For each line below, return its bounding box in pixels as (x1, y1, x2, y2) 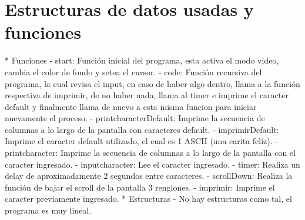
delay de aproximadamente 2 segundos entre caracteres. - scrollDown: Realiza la (5, 169, 293, 182)
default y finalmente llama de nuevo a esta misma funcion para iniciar (5, 100, 257, 112)
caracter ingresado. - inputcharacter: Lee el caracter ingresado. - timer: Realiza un (5, 158, 300, 170)
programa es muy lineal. (5, 204, 92, 216)
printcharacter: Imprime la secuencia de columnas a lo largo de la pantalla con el (5, 146, 296, 159)
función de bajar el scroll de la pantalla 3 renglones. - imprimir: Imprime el (5, 181, 275, 193)
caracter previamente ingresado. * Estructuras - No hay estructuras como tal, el (5, 192, 292, 205)
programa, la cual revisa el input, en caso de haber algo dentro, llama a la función (5, 77, 300, 89)
